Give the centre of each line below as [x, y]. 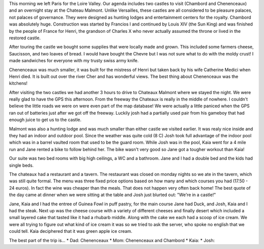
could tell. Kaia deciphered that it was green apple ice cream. [71, 231]
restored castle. [25, 38]
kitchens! [18, 83]
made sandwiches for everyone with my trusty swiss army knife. [74, 61]
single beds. [21, 165]
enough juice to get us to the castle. [45, 120]
